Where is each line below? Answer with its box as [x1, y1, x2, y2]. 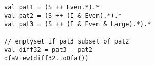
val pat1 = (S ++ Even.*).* [4, 4, 100, 11]
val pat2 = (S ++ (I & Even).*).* [4, 12, 122, 19]
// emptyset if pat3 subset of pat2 [4, 37, 129, 45]
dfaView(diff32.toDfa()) [4, 54, 89, 62]
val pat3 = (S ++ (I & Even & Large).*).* [4, 20, 151, 28]
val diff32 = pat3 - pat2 [4, 46, 92, 54]
